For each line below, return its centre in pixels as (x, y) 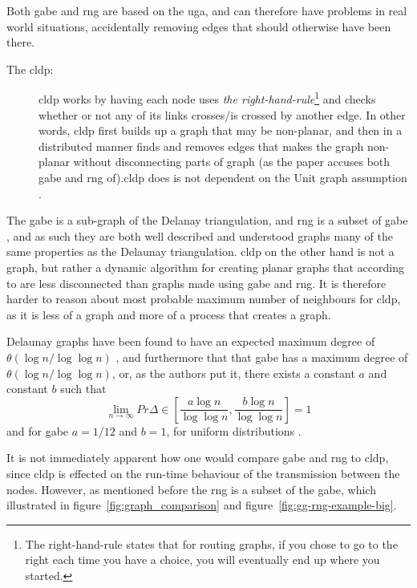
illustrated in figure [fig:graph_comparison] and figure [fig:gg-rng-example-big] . (202, 505)
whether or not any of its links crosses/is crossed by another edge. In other (222, 114)
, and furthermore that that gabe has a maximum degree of (262, 357)
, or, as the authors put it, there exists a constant (233, 373)
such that (83, 389)
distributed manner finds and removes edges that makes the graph (201, 146)
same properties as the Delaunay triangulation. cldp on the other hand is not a (200, 251)
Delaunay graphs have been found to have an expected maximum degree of (191, 341)
